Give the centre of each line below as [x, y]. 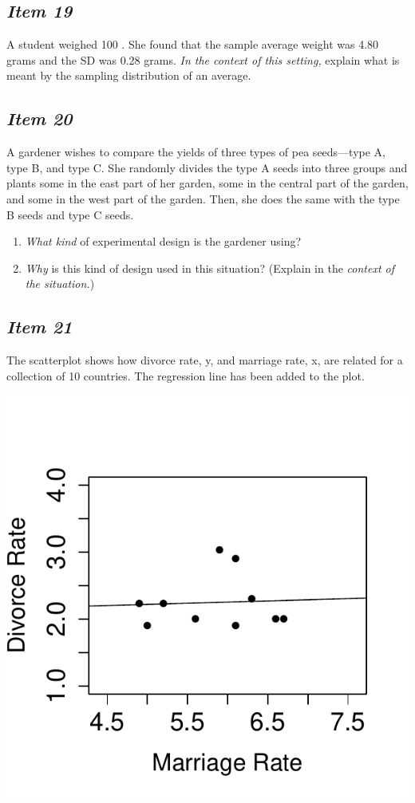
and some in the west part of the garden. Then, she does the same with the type [203, 198]
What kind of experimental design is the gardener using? [163, 241]
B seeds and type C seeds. [70, 214]
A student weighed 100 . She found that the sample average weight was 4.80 [193, 44]
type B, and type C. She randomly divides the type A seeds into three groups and [207, 167]
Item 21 [40, 327]
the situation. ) [60, 283]
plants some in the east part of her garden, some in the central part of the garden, [207, 183]
